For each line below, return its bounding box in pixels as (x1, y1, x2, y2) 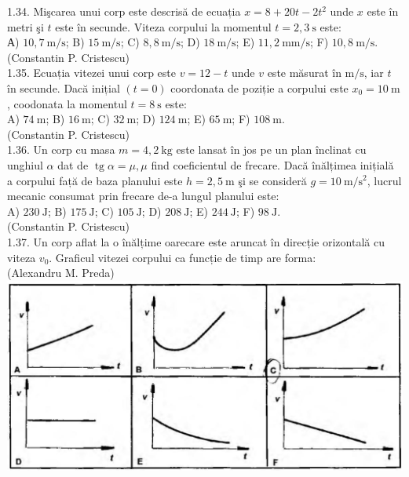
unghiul (7, 156, 43, 173)
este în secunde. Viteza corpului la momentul (55, 18, 272, 35)
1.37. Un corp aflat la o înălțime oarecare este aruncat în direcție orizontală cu (7, 233, 385, 249)
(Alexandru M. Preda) (7, 264, 115, 281)
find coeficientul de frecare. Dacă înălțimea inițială (151, 156, 394, 173)
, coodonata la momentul (7, 95, 127, 111)
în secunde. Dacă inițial (7, 79, 120, 96)
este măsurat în (267, 64, 341, 81)
